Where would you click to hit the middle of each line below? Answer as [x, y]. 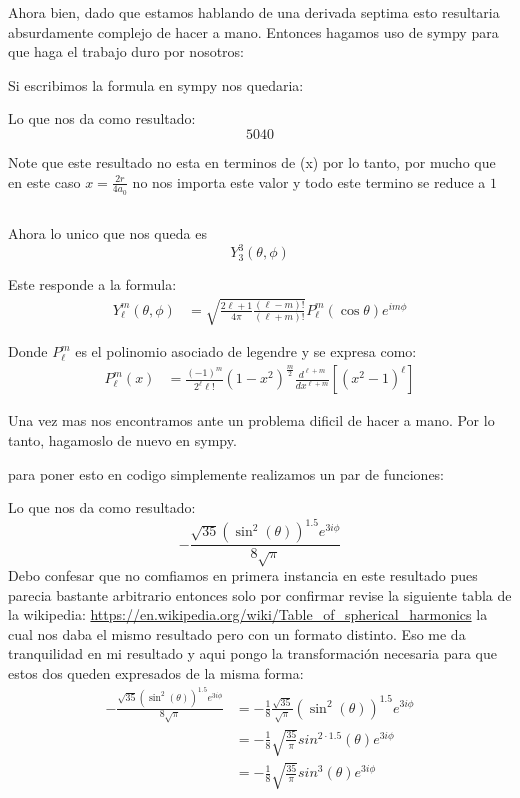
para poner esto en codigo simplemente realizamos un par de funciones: [226, 473]
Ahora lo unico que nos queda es [107, 233]
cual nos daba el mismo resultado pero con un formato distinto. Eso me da [237, 633]
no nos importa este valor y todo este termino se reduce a [309, 181]
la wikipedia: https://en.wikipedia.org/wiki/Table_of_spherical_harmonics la [248, 614]
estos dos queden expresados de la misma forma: [156, 673]
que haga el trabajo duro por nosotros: [126, 51]
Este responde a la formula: [92, 284]
